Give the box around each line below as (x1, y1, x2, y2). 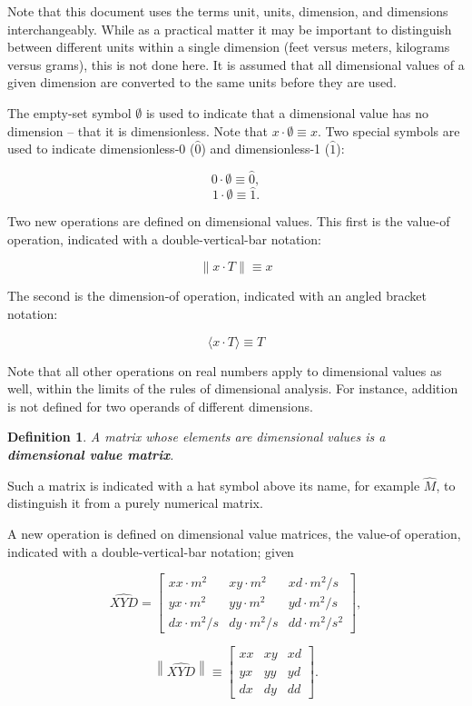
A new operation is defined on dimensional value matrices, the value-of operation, (7, 523, 461, 542)
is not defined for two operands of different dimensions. (7, 396, 313, 415)
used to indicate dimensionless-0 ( (7, 139, 195, 158)
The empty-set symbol (7, 103, 132, 122)
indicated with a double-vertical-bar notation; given (7, 542, 294, 561)
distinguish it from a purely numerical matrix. (7, 493, 263, 512)
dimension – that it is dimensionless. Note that (7, 121, 268, 140)
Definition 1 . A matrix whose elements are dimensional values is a (7, 427, 386, 446)
